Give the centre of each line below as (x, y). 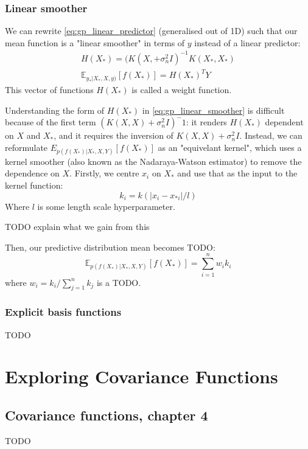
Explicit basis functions (63, 312)
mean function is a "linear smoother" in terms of (95, 42)
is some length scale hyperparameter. (106, 206)
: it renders (206, 122)
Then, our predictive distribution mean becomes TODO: (110, 247)
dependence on (32, 173)
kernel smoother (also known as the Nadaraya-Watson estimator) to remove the (153, 161)
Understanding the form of (55, 110)
